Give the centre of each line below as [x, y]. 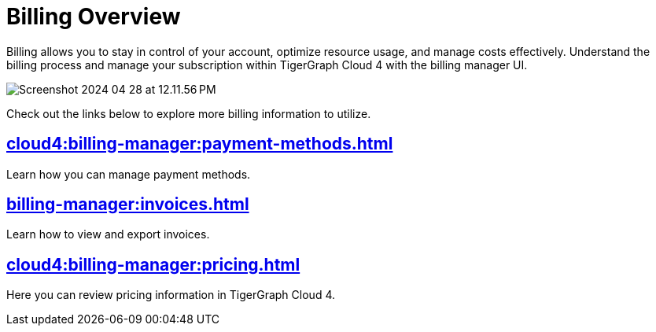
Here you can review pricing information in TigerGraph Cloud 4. [171, 295]
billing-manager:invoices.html [128, 205]
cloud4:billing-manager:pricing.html [153, 264]
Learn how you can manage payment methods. [129, 174]
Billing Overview [94, 17]
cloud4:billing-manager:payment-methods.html [200, 144]
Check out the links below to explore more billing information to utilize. [189, 113]
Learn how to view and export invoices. [108, 234]
